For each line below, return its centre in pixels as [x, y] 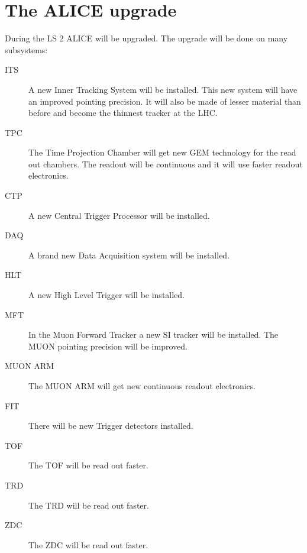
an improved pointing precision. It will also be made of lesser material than [165, 101]
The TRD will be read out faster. [89, 505]
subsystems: [26, 49]
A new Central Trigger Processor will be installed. [119, 215]
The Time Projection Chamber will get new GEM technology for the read [162, 152]
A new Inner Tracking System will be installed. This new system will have [163, 89]
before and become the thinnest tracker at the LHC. [123, 113]
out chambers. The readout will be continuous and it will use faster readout [166, 164]
